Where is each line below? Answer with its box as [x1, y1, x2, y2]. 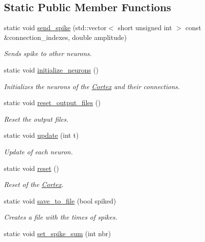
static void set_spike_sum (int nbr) [4, 228, 111, 238]
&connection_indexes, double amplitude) [4, 32, 127, 42]
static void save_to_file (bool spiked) [4, 195, 116, 205]
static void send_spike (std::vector [4, 22, 107, 33]
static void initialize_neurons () [4, 64, 99, 74]
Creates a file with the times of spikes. [4, 212, 117, 222]
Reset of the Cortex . [4, 179, 64, 189]
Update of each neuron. [4, 146, 73, 156]
